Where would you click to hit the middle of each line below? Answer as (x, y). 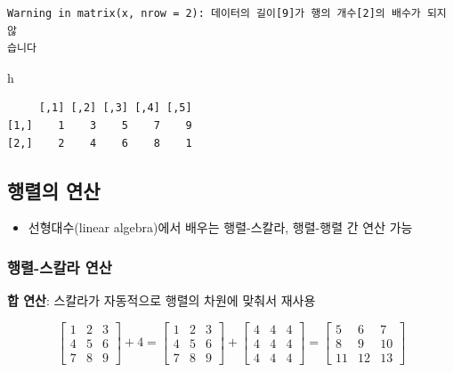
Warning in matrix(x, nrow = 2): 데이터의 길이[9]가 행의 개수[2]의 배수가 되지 (227, 13)
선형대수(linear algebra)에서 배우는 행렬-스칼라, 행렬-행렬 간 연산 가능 (220, 227)
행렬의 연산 (54, 190)
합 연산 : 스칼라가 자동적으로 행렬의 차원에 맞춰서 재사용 (162, 300)
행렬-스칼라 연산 (60, 267)
